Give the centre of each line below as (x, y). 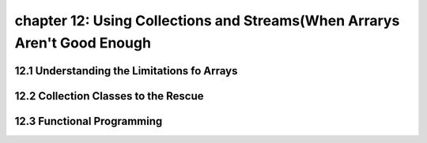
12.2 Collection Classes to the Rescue (110, 96)
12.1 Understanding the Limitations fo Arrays (126, 71)
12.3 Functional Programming (89, 121)
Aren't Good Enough (83, 43)
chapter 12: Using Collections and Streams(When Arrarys (207, 21)
